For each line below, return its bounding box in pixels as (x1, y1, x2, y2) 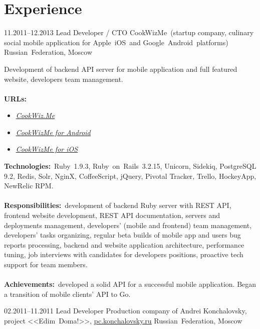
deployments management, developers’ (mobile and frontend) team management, (4, 220, 252, 230)
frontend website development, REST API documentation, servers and (4, 210, 220, 221)
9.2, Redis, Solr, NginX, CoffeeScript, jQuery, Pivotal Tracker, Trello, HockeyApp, (4, 170, 256, 181)
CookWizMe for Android (16, 127, 91, 137)
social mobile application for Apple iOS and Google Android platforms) (4, 37, 228, 47)
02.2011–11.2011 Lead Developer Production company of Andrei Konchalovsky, (4, 305, 247, 316)
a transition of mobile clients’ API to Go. (4, 288, 131, 299)
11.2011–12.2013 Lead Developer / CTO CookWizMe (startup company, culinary (4, 27, 254, 38)
